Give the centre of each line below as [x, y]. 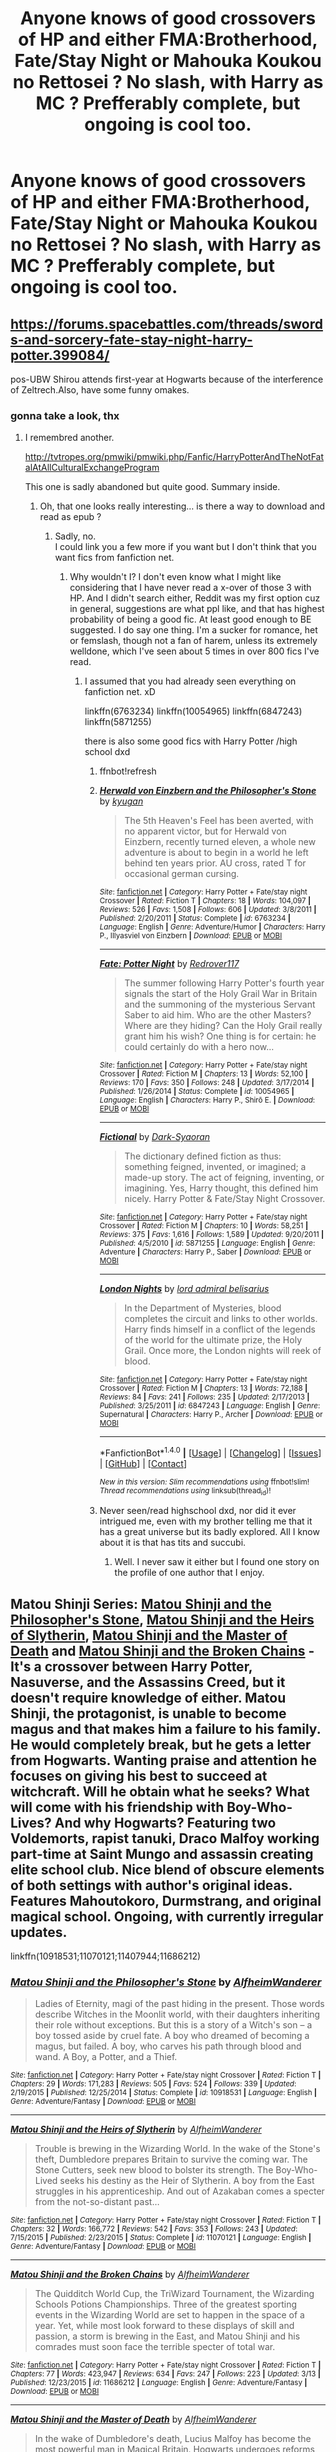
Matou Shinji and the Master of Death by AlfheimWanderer [133, 2419]
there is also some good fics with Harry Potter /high [191, 741]
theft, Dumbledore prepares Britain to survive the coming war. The [171, 2159]
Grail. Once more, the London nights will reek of [223, 1351]
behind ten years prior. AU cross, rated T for [215, 863]
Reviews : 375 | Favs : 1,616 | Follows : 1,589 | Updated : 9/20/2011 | [212, 1235]
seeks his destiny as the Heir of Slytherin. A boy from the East [187, 2181]
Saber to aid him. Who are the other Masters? [218, 1015]
